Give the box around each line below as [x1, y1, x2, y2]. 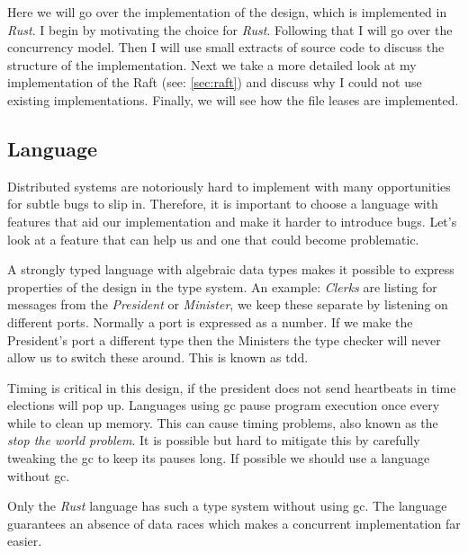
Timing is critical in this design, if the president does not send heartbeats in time [7, 378, 456, 397]
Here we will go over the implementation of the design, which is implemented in [7, 3, 447, 21]
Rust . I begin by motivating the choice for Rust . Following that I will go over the [7, 20, 453, 39]
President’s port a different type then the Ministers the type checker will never [7, 330, 441, 349]
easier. [7, 531, 42, 550]
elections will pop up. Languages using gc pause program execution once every [7, 396, 440, 415]
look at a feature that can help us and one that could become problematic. [7, 229, 419, 248]
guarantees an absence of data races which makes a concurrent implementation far [7, 513, 461, 532]
